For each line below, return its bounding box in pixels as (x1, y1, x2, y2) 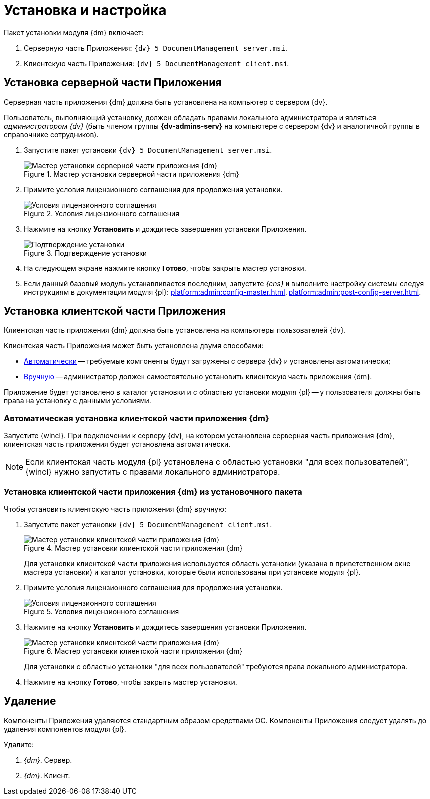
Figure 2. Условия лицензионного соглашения (24, 209, 179, 218)
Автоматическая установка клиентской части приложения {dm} (4, 413, 269, 423)
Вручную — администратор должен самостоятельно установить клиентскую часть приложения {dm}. (24, 372, 372, 381)
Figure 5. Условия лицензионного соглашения (24, 607, 179, 616)
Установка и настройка (4, 2, 167, 19)
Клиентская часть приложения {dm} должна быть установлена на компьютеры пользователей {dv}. (4, 326, 346, 335)
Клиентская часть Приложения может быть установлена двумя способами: (4, 341, 264, 350)
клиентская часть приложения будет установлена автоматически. (4, 440, 231, 449)
